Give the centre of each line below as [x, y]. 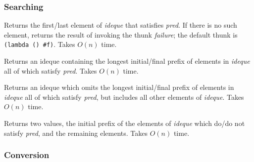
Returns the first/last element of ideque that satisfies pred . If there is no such [121, 25]
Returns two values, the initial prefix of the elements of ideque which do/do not [125, 123]
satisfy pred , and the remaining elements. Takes [76, 133]
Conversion [27, 155]
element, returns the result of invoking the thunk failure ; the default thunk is [121, 34]
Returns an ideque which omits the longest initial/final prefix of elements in [119, 87]
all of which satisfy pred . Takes [51, 70]
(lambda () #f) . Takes [40, 44]
